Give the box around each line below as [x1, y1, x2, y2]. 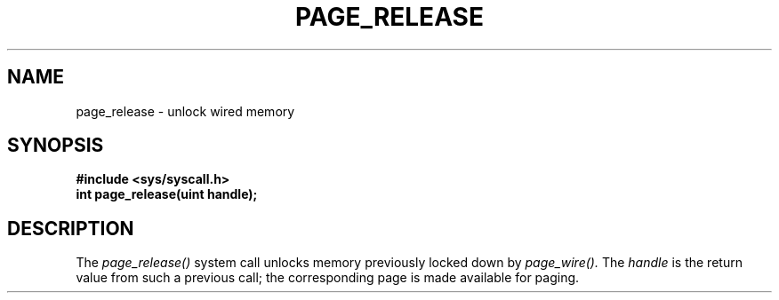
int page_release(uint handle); [76, 186, 258, 202]
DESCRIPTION [7, 217, 134, 240]
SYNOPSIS [7, 134, 104, 157]
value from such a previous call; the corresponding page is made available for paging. [76, 270, 580, 286]
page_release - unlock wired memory [76, 103, 295, 119]
